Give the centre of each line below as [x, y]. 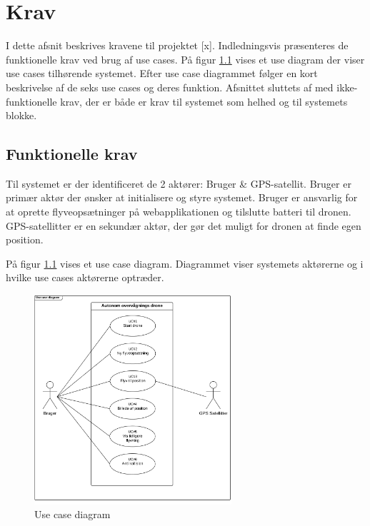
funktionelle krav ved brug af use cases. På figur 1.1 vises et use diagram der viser [185, 59]
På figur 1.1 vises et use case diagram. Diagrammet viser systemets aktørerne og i [185, 263]
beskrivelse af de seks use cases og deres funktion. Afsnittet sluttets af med [170, 87]
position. [25, 239]
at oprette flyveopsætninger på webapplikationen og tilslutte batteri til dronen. [179, 212]
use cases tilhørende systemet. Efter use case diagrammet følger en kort [162, 73]
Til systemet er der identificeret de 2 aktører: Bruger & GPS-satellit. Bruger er [179, 183]
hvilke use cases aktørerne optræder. [85, 277]
